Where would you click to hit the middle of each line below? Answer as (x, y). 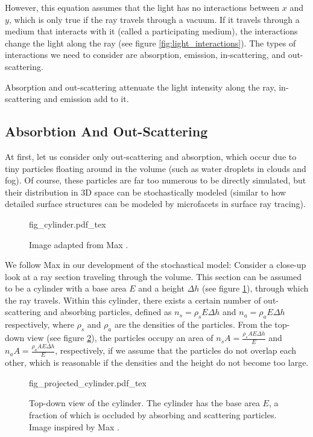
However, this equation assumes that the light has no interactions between (142, 7)
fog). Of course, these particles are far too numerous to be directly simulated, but (156, 180)
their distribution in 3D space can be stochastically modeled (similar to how (146, 192)
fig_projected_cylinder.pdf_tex (88, 382)
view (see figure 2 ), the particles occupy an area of (120, 338)
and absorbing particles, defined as (108, 312)
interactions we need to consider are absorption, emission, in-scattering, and (145, 55)
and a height (161, 288)
